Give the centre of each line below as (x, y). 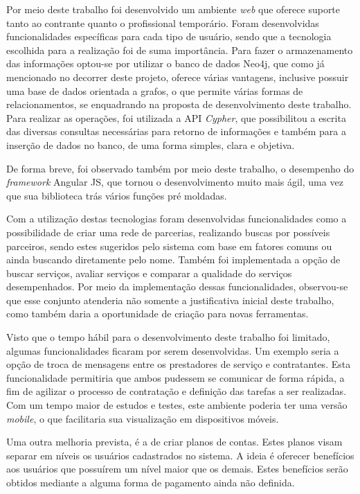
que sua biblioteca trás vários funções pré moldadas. (117, 195)
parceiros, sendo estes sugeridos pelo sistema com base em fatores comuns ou (169, 246)
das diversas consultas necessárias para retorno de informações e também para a (176, 131)
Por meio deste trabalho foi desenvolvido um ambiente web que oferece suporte (173, 9)
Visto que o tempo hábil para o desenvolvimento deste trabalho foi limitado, (168, 337)
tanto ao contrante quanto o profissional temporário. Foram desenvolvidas (163, 23)
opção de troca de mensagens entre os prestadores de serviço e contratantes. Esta (179, 364)
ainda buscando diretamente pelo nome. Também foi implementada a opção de (173, 259)
